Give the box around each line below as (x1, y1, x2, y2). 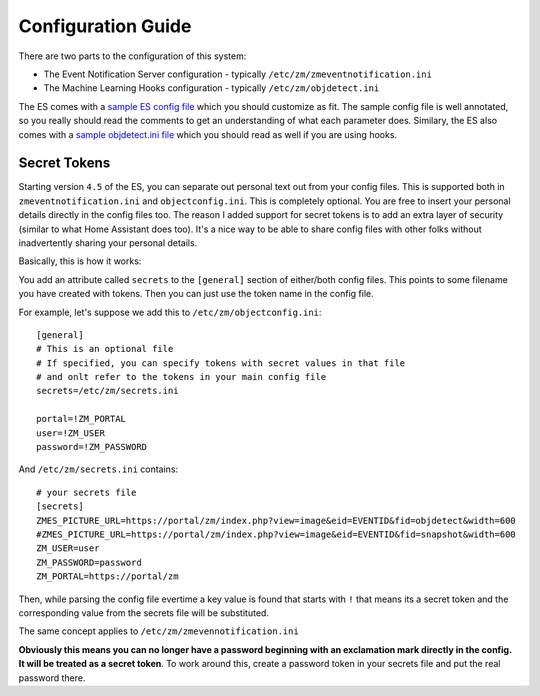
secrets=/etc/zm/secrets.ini (36, 385, 179, 397)
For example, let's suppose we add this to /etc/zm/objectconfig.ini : (18, 306, 322, 318)
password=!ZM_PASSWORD (36, 441, 148, 453)
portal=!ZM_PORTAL (36, 413, 127, 425)
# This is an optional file (36, 343, 174, 355)
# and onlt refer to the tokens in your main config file (36, 371, 327, 383)
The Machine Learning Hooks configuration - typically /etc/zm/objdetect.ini (43, 82, 380, 94)
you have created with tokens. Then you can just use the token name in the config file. (18, 288, 374, 300)
